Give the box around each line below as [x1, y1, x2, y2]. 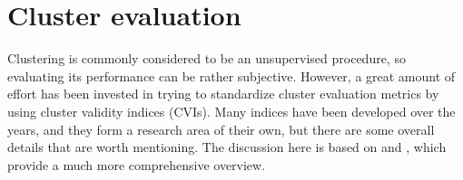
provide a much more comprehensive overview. [7, 155, 266, 174]
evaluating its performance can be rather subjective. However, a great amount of [7, 66, 456, 85]
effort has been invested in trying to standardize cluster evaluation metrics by [7, 84, 439, 103]
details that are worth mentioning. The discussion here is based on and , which [7, 137, 447, 156]
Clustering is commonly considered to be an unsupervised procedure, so [7, 49, 406, 68]
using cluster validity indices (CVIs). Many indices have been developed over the [7, 101, 456, 120]
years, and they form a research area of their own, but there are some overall [7, 119, 435, 138]
